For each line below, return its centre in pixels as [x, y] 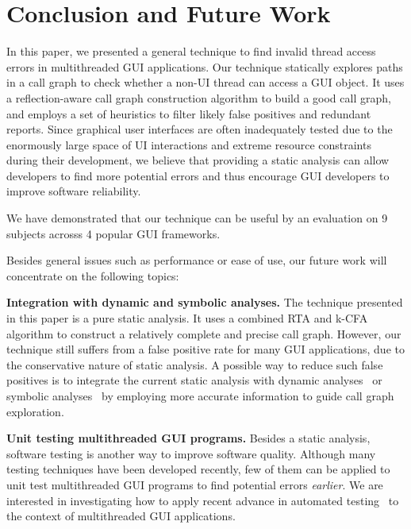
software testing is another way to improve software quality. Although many [191, 453]
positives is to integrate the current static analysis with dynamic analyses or [194, 380]
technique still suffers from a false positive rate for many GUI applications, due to [205, 349]
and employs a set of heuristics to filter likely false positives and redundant [189, 113]
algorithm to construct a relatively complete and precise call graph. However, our [204, 333]
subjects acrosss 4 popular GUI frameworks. [113, 233]
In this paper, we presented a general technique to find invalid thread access [191, 51]
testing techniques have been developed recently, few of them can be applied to [198, 469]
